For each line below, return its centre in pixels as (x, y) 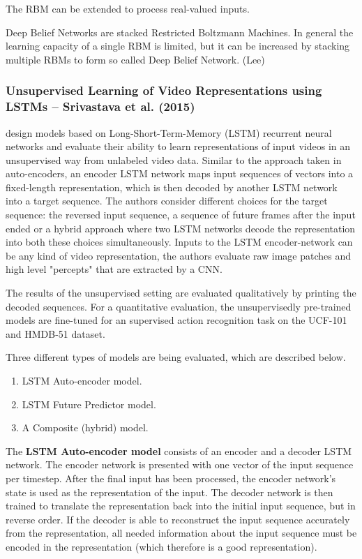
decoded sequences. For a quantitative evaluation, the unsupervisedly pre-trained (179, 306)
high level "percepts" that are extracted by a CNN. (114, 269)
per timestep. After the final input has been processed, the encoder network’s (171, 478)
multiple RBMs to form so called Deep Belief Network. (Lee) (135, 59)
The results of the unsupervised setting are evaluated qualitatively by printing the (181, 293)
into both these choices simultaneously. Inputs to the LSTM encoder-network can (179, 242)
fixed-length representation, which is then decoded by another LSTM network (172, 187)
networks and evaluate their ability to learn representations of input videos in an (178, 146)
